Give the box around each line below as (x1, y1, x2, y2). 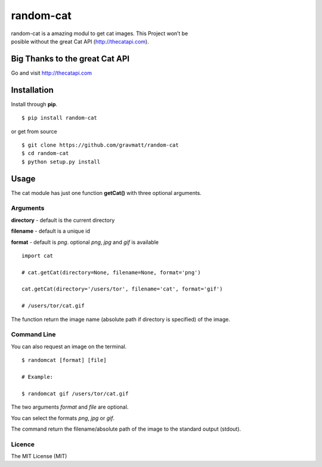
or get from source (11, 128, 57, 135)
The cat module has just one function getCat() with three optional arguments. (11, 189, 202, 196)
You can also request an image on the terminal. (11, 343, 127, 350)
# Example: (21, 373, 54, 380)
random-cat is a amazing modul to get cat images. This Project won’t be (11, 30, 188, 37)
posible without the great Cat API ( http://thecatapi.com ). (11, 38, 149, 45)
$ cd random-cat (21, 150, 69, 157)
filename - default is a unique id (11, 227, 91, 235)
